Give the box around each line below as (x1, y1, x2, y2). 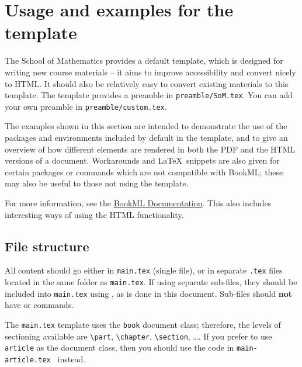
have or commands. (5, 299, 74, 311)
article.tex (5, 355, 51, 364)
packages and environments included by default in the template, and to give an (5, 131, 288, 143)
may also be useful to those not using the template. (5, 177, 189, 189)
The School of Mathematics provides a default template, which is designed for (5, 54, 283, 67)
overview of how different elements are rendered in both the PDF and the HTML (5, 143, 296, 155)
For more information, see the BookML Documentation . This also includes (5, 196, 272, 209)
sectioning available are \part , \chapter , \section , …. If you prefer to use (5, 330, 272, 342)
